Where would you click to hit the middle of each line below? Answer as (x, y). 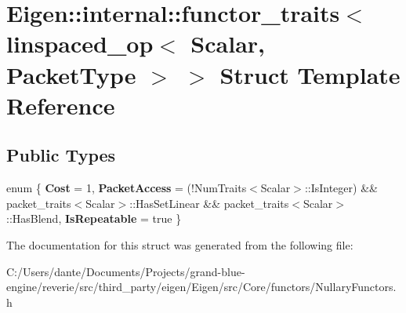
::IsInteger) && (341, 188)
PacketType (71, 74)
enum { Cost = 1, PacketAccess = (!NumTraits (127, 188)
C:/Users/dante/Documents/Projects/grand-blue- (126, 271)
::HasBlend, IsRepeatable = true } (94, 218)
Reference (61, 105)
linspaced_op (80, 44)
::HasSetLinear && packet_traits (209, 203)
